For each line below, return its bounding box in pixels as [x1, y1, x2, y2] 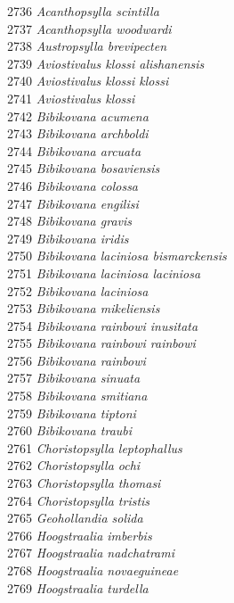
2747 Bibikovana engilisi [7, 194, 139, 212]
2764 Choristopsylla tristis [7, 491, 150, 509]
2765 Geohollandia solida [7, 508, 143, 527]
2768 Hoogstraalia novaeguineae [7, 561, 179, 579]
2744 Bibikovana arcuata [7, 141, 141, 160]
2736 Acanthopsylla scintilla [7, 2, 159, 20]
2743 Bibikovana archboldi [7, 124, 149, 143]
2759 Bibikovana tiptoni [7, 403, 136, 422]
